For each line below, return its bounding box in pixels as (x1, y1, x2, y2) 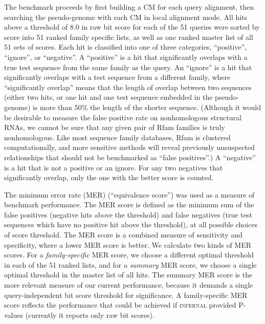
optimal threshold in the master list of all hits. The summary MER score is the (4, 269, 253, 280)
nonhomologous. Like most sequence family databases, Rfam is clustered (4, 132, 231, 142)
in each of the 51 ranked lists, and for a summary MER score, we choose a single (4, 259, 257, 270)
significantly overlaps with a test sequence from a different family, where (4, 72, 231, 82)
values (4, 309, 24, 320)
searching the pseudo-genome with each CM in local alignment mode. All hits (4, 11, 248, 22)
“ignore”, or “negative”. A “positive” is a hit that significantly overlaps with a (4, 51, 248, 62)
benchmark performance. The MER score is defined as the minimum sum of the (4, 199, 254, 210)
